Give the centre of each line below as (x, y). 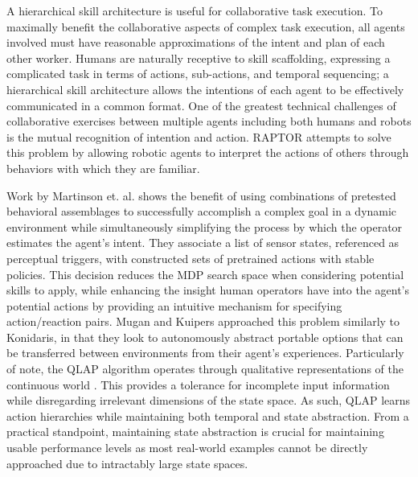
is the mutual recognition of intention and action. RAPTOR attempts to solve (199, 136)
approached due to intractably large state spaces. (127, 463)
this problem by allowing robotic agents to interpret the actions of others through (208, 152)
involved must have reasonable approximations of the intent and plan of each (196, 42)
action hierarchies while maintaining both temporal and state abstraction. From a (208, 415)
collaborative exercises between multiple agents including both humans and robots (209, 121)
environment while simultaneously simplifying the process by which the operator (205, 226)
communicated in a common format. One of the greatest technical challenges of (201, 105)
